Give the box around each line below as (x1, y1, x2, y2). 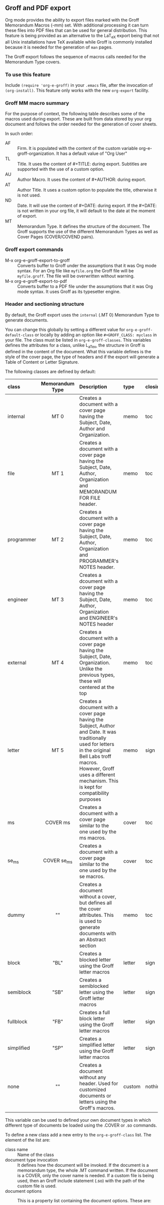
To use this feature (5, 71, 50, 78)
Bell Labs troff (79, 753, 112, 760)
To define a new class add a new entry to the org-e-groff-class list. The (5, 1131, 152, 1137)
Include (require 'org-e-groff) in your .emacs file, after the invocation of (5, 82, 153, 88)
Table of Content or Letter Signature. (5, 359, 79, 365)
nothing (145, 1083, 163, 1090)
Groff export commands (5, 246, 64, 253)
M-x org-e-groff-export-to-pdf (5, 278, 67, 284)
